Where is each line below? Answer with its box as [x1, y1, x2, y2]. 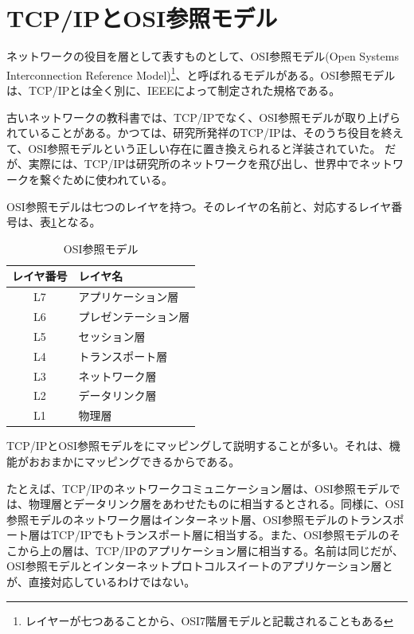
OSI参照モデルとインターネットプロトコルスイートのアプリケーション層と [6, 558, 393, 574]
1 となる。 [51, 213, 101, 230]
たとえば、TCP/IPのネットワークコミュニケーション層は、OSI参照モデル [6, 479, 389, 496]
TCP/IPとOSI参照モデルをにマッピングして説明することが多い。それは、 [6, 437, 389, 454]
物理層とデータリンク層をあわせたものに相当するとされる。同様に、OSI [28, 495, 404, 512]
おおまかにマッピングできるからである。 [28, 452, 240, 469]
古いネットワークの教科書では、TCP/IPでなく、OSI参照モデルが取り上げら [6, 108, 401, 125]
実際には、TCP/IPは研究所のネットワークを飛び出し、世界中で [28, 155, 360, 172]
